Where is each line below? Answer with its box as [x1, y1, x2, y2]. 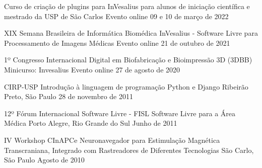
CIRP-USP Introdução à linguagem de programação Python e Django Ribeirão [4, 81, 248, 92]
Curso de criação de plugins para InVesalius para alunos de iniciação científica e [4, 1, 250, 11]
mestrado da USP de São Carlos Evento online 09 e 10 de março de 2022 [4, 11, 229, 21]
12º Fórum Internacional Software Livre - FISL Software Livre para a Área [4, 108, 236, 118]
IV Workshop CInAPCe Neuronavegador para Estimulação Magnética [4, 134, 220, 145]
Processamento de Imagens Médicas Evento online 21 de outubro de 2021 [4, 37, 230, 48]
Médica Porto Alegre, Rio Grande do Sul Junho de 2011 [4, 118, 177, 128]
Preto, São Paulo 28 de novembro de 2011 [4, 91, 133, 102]
